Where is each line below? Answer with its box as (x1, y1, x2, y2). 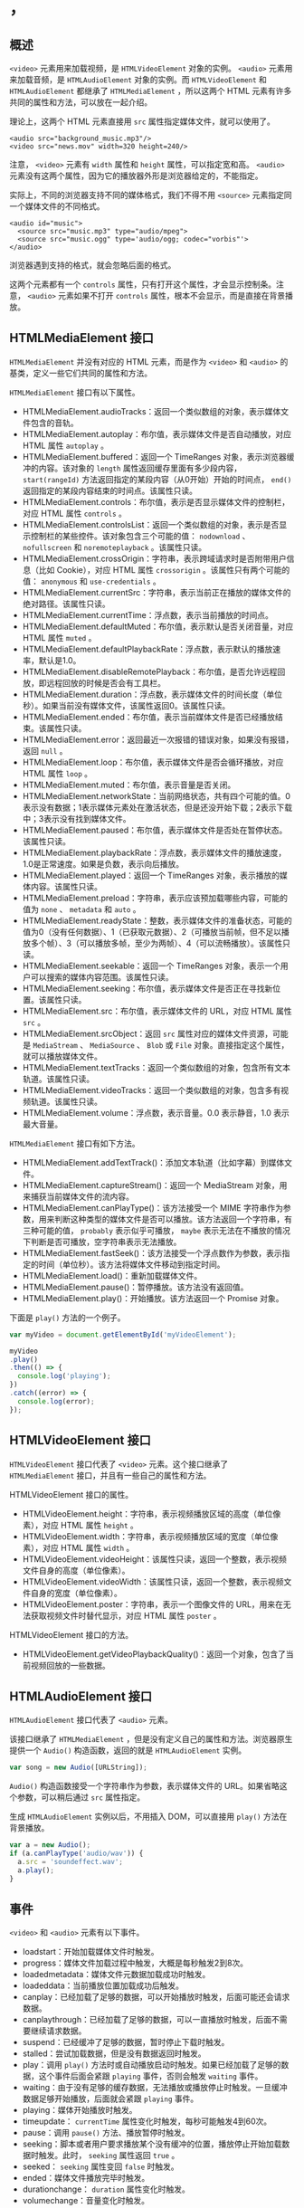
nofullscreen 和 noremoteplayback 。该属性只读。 (22, 541, 207, 552)
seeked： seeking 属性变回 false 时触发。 (22, 2161, 179, 2172)
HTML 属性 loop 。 (22, 767, 93, 778)
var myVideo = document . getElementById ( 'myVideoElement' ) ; (9, 1330, 237, 1339)
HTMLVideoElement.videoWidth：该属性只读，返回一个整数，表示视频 (22, 1575, 284, 1587)
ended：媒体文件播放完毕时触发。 (22, 2173, 150, 2184)
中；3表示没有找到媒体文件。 (22, 813, 131, 823)
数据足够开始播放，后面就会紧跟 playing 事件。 (22, 2093, 199, 2104)
